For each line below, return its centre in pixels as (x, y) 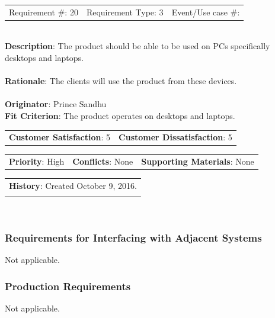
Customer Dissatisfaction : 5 (175, 137)
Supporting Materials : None (198, 161)
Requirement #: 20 (44, 12)
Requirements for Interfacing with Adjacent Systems (133, 237)
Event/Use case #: (206, 12)
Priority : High (37, 161)
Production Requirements (68, 286)
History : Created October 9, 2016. (73, 186)
